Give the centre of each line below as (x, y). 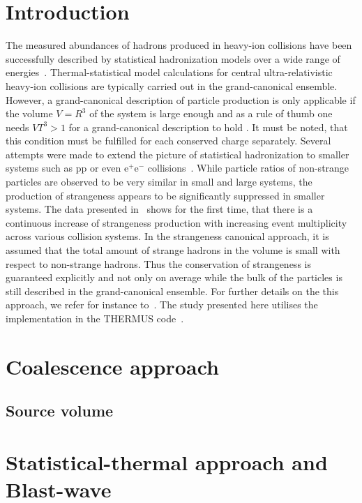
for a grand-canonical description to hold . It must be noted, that (208, 127)
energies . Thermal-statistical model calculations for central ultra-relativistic (169, 72)
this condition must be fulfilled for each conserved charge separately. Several (168, 141)
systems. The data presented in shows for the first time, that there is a (159, 209)
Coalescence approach (112, 366)
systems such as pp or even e (67, 168)
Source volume (60, 411)
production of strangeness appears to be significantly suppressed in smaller (165, 195)
